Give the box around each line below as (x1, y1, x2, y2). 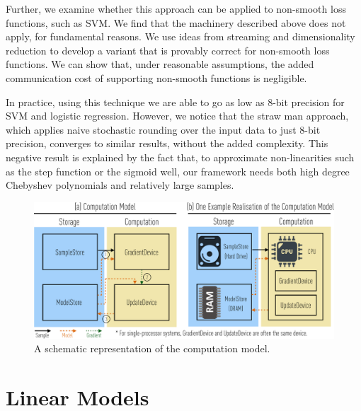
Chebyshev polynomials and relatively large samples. (6, 178, 234, 192)
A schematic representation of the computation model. (34, 341, 270, 356)
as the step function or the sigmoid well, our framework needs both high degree (6, 163, 350, 178)
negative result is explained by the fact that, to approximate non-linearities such (6, 149, 355, 164)
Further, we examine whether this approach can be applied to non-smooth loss (6, 1, 346, 16)
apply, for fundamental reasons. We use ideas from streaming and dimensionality (6, 29, 355, 44)
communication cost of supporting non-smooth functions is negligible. (6, 70, 307, 85)
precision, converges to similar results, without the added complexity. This (6, 136, 328, 151)
